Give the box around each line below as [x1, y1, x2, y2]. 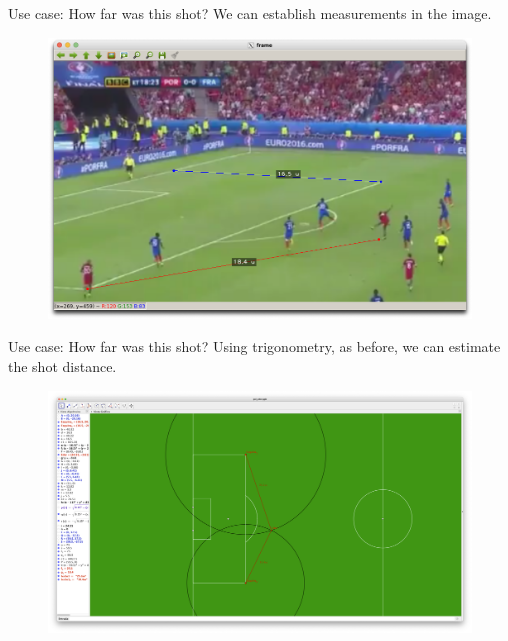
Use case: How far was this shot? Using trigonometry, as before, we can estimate [8, 336, 501, 357]
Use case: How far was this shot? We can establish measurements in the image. [8, 3, 492, 23]
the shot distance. [8, 355, 117, 376]
